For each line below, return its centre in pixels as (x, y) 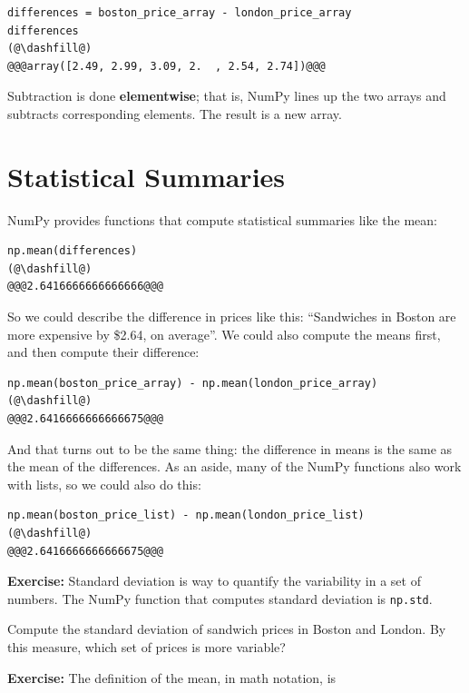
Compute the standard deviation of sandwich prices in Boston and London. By (227, 629)
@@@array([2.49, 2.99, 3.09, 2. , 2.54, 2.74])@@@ (166, 66)
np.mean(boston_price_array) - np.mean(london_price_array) (193, 383)
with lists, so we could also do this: (104, 484)
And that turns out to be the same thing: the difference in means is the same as (230, 448)
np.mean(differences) (73, 251)
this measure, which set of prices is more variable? (147, 647)
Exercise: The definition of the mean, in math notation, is (172, 677)
